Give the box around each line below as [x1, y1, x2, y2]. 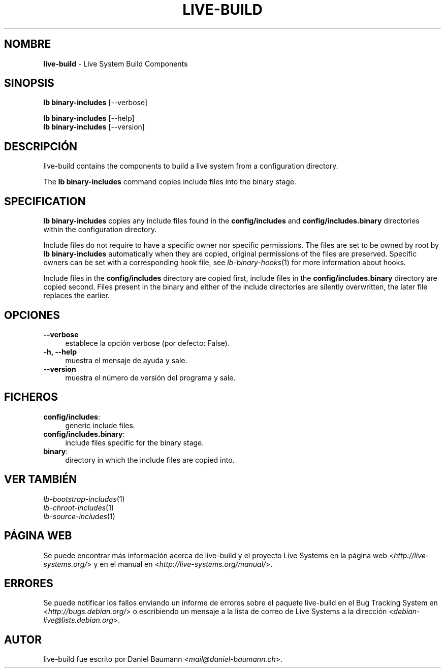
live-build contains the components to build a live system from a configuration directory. [43, 162, 338, 171]
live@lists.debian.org [43, 616, 113, 625]
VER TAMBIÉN [4, 473, 77, 486]
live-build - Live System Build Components [43, 59, 188, 68]
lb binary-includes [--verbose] [43, 98, 148, 107]
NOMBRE [4, 38, 51, 51]
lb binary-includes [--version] [43, 122, 145, 132]
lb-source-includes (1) [43, 511, 115, 521]
